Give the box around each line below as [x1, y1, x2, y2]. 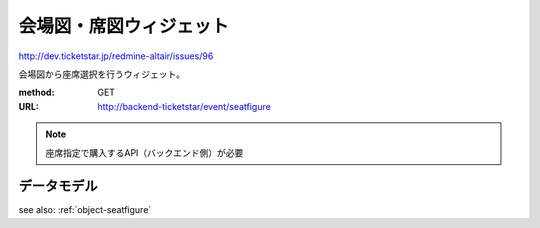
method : [18, 86, 55, 99]
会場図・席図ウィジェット [18, 15, 230, 37]
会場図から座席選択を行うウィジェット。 [18, 68, 185, 80]
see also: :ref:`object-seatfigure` [18, 204, 152, 216]
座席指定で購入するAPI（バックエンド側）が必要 [45, 146, 244, 159]
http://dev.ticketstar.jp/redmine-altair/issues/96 [18, 50, 214, 62]
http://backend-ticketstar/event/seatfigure [97, 100, 272, 112]
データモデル [18, 178, 98, 195]
